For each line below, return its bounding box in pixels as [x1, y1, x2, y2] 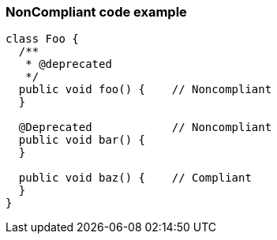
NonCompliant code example [6, 4, 187, 20]
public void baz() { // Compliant [18, 171, 252, 185]
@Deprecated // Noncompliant [18, 121, 272, 134]
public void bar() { [18, 133, 146, 147]
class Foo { [6, 32, 79, 46]
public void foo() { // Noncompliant [18, 83, 272, 96]
